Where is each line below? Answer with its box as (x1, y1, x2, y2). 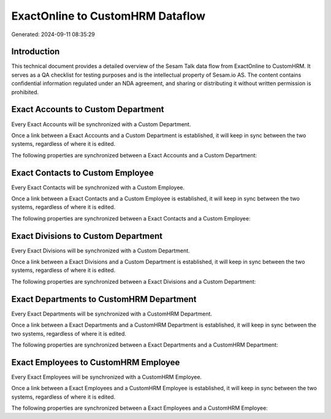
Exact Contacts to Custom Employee (11, 167, 154, 178)
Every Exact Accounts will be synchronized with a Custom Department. (11, 120, 191, 128)
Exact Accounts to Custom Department (11, 104, 164, 115)
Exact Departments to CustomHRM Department (11, 294, 197, 304)
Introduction (11, 47, 60, 57)
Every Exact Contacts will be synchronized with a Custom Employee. (11, 184, 185, 191)
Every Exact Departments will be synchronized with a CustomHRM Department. (11, 310, 213, 317)
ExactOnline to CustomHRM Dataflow (11, 9, 205, 23)
